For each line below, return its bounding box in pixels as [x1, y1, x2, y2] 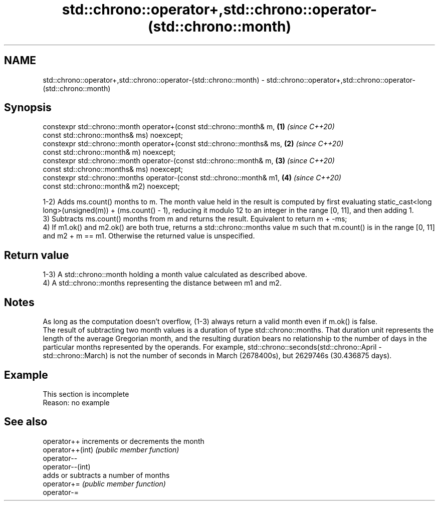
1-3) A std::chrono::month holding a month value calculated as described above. [43, 270, 307, 279]
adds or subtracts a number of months [43, 470, 170, 479]
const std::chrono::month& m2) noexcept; [43, 182, 180, 191]
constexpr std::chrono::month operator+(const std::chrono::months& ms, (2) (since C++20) [43, 139, 344, 148]
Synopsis [4, 101, 52, 114]
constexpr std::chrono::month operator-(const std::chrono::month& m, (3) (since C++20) [43, 156, 335, 165]
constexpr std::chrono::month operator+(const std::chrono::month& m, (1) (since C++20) [43, 122, 335, 131]
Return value [4, 248, 69, 262]
